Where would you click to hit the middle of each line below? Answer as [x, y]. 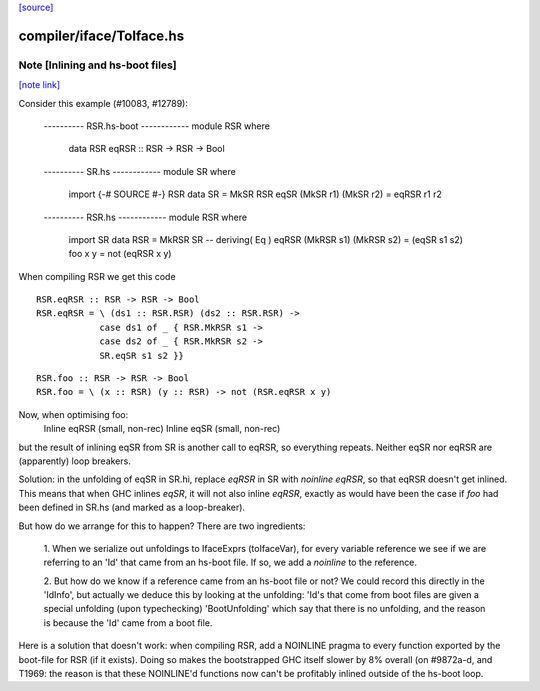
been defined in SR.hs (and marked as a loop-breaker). [131, 507]
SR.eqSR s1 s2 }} [142, 355]
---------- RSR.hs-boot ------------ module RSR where [156, 126]
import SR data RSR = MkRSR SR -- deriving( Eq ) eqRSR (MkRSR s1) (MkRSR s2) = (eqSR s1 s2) [266, 239]
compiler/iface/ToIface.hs [101, 35]
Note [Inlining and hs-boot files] [97, 65]
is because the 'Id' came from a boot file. [128, 622]
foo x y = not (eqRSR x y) [120, 254]
